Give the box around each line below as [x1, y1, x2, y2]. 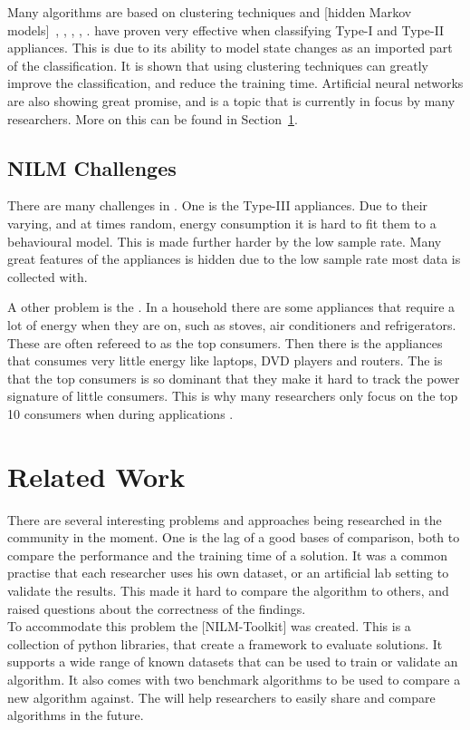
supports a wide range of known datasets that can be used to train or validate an [7, 652, 458, 671]
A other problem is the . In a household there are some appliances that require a [7, 297, 456, 316]
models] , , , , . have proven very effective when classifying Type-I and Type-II [7, 20, 445, 39]
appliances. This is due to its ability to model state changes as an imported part [7, 38, 453, 57]
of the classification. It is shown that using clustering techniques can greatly [7, 55, 428, 74]
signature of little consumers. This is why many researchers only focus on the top [7, 386, 458, 405]
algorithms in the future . [7, 706, 144, 725]
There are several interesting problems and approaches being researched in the [7, 510, 442, 529]
